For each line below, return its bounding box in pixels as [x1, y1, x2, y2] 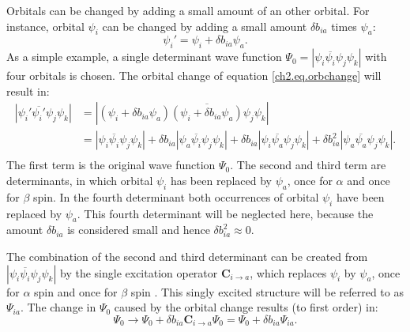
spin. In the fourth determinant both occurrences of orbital [33, 188, 319, 205]
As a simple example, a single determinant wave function [6, 48, 282, 65]
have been [336, 188, 385, 205]
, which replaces [250, 264, 327, 281]
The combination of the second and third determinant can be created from [6, 248, 368, 265]
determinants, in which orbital [6, 172, 153, 189]
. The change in [20, 299, 96, 315]
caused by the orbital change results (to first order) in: [114, 299, 378, 315]
